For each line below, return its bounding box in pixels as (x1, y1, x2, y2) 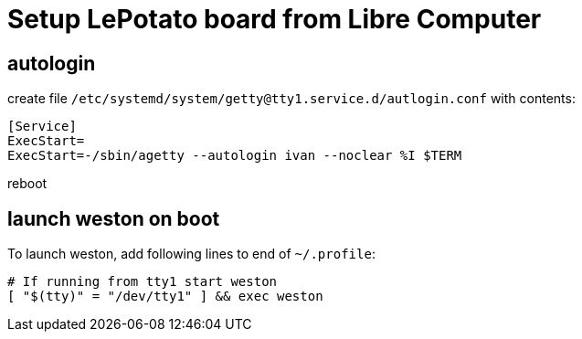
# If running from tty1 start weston (7, 274, 278, 290)
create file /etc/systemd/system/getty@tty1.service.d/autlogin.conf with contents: (7, 90, 576, 107)
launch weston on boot (7, 207, 220, 230)
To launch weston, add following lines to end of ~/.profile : (7, 246, 376, 262)
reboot (7, 175, 48, 192)
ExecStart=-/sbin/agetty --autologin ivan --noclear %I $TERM (7, 148, 462, 164)
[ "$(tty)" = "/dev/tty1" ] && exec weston (7, 289, 323, 304)
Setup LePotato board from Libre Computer (7, 4, 542, 35)
